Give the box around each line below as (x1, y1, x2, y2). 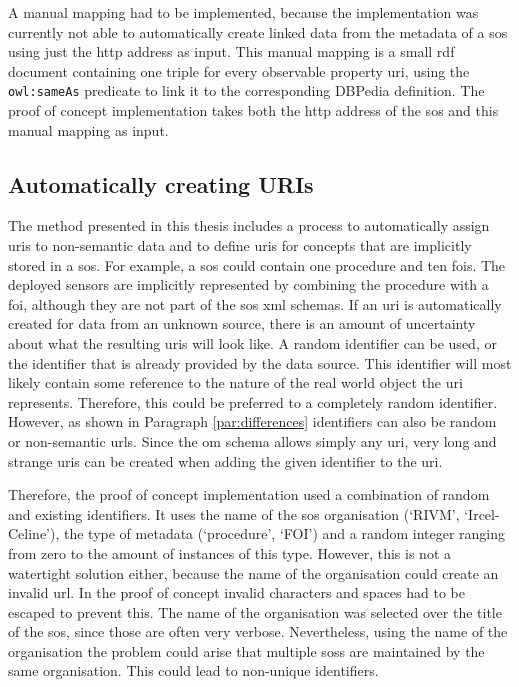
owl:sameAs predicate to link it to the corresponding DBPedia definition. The (8, 80, 485, 101)
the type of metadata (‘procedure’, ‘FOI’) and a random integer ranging (63, 523, 506, 544)
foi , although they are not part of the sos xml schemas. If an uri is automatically (8, 293, 502, 314)
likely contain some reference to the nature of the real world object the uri (8, 372, 463, 393)
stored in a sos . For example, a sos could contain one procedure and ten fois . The (8, 254, 506, 275)
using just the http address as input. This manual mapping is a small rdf (8, 41, 455, 62)
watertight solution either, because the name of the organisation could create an (8, 562, 499, 583)
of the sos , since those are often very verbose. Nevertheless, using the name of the (8, 621, 508, 642)
